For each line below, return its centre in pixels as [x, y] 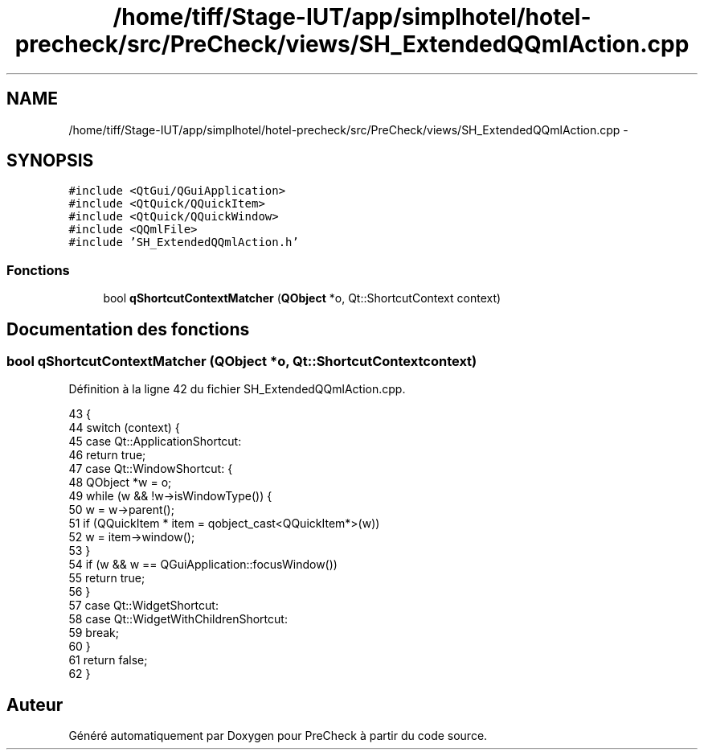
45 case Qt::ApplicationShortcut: [155, 442]
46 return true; [107, 455]
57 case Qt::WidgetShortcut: [143, 606]
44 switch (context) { [124, 428]
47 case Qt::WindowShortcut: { [151, 469]
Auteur [35, 705]
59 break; [94, 633]
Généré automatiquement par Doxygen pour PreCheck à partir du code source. [278, 736]
